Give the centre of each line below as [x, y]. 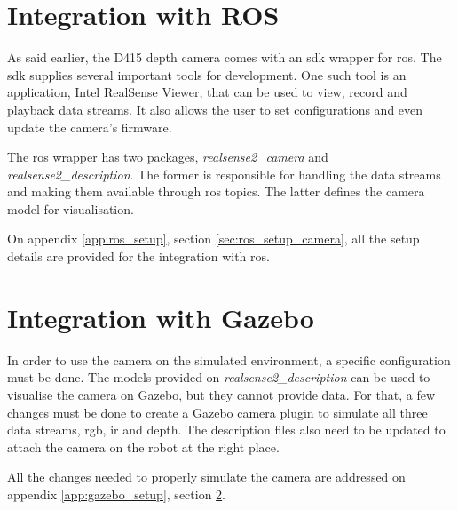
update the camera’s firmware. [90, 127]
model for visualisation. [71, 208]
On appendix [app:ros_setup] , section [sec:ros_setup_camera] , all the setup [213, 239]
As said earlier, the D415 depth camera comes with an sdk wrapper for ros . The [225, 57]
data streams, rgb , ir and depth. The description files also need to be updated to [226, 430]
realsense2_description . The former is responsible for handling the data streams [224, 174]
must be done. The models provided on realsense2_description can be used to [219, 377]
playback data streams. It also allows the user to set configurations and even [215, 109]
